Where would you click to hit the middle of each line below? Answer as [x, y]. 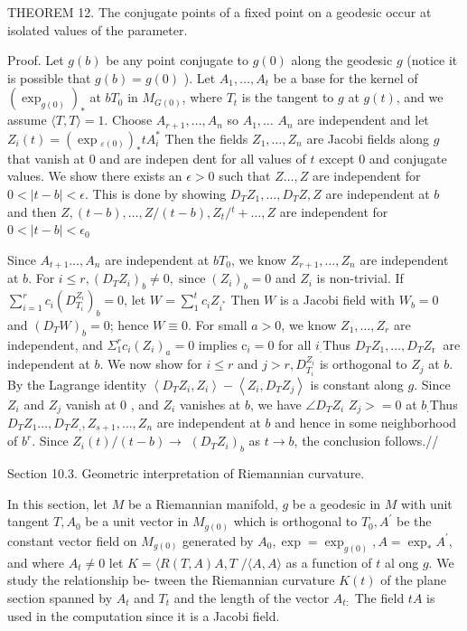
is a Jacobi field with [337, 300]
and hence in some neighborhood [366, 422]
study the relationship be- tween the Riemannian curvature [171, 580]
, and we [420, 97]
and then [32, 211]
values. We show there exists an [95, 176]
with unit [427, 503]
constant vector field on [72, 540]
